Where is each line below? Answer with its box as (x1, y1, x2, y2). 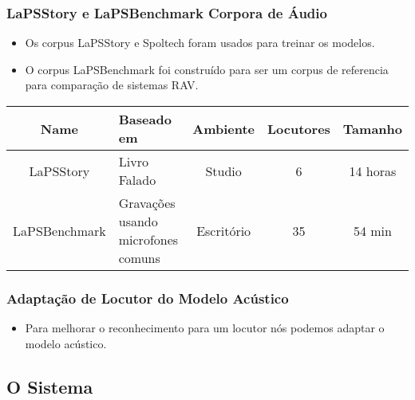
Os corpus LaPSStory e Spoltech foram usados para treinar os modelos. (25, 34, 375, 51)
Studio (205, 161, 242, 180)
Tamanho (342, 119, 402, 138)
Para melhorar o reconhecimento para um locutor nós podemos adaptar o (25, 320, 385, 336)
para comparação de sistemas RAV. (25, 76, 199, 93)
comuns (118, 249, 160, 267)
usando (118, 212, 158, 230)
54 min (353, 221, 392, 240)
